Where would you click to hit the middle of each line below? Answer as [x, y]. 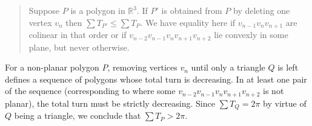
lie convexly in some [251, 35]
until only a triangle [228, 67]
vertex [40, 22]
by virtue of [285, 103]
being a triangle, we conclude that [78, 115]
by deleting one [261, 10]
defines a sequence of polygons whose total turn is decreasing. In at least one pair [156, 79]
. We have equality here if [188, 22]
